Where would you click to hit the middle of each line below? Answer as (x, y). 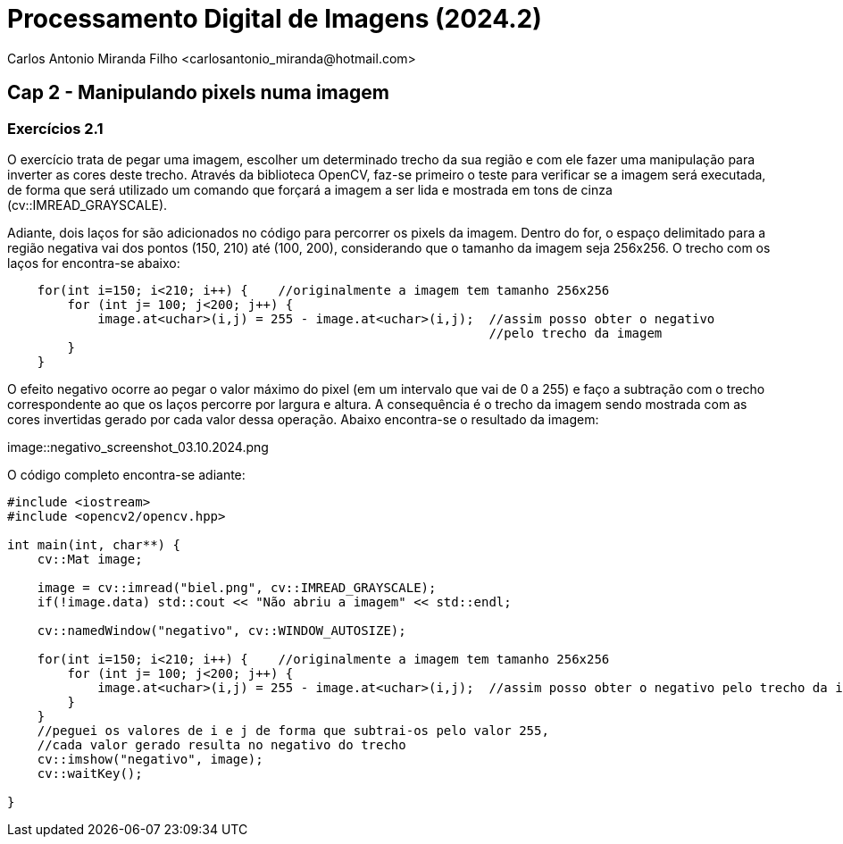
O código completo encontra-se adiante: (126, 474)
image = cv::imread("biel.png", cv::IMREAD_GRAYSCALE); (237, 587)
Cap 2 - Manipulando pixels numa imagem (198, 93)
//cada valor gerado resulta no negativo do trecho (221, 744)
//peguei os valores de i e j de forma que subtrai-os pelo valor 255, (293, 730)
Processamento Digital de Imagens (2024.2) (275, 19)
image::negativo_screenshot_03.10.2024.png (138, 447)
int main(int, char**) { (94, 544)
